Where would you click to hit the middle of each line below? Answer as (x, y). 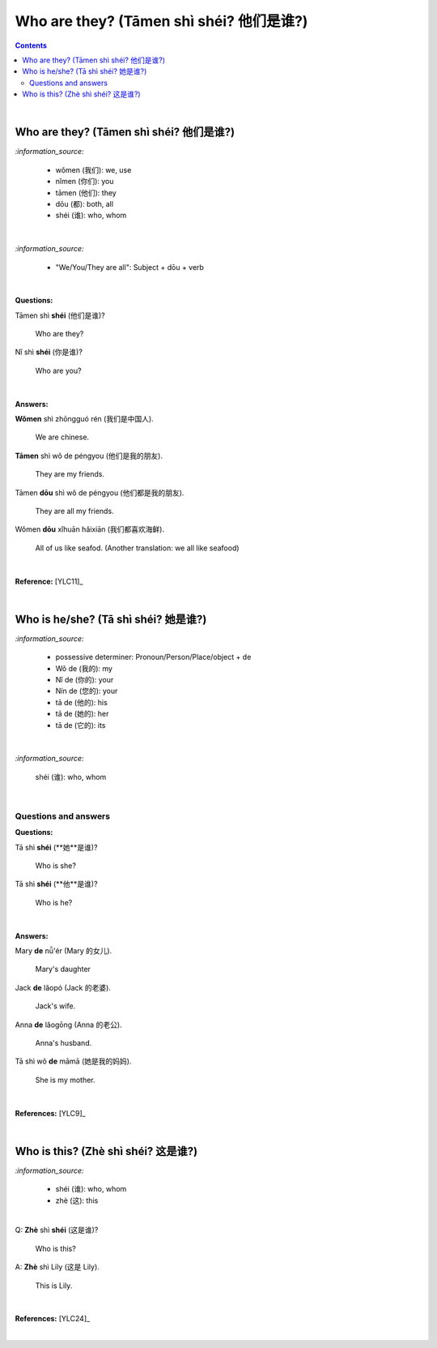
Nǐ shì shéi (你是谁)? (49, 352)
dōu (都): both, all (84, 203)
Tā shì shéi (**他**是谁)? (56, 884)
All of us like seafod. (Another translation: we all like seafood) (137, 548)
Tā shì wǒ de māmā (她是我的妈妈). (73, 1061)
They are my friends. (70, 474)
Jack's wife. (55, 1006)
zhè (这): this (77, 1200)
